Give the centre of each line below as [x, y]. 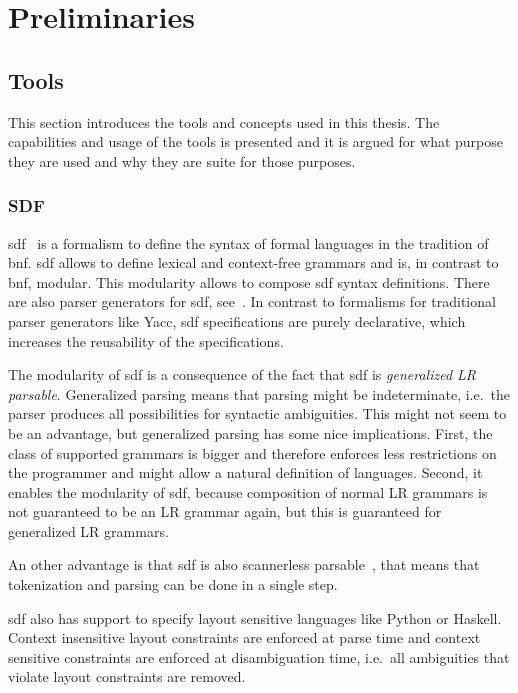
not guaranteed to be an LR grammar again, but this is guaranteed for [225, 511]
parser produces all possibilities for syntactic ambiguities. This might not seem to [257, 413]
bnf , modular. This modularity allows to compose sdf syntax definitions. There [249, 281]
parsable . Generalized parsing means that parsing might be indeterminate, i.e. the [259, 393]
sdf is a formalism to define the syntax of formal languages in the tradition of [248, 242]
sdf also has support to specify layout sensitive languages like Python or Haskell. [255, 617]
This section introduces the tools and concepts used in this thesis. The [224, 121]
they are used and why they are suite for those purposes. [182, 160]
